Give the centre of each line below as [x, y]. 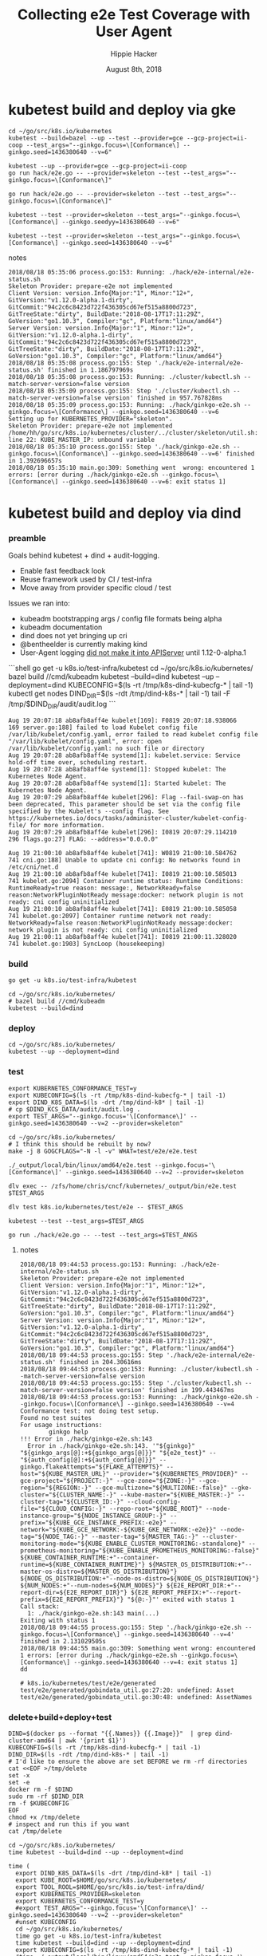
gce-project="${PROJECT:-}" [66, 1481]
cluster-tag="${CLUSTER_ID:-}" [72, 1501]
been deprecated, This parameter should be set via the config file [124, 804]
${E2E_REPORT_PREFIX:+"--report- [186, 1592]
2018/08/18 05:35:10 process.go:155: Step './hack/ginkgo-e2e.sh [119, 447]
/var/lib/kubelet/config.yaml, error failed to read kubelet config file [133, 734]
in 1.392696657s [35, 460]
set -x [19, 1775]
